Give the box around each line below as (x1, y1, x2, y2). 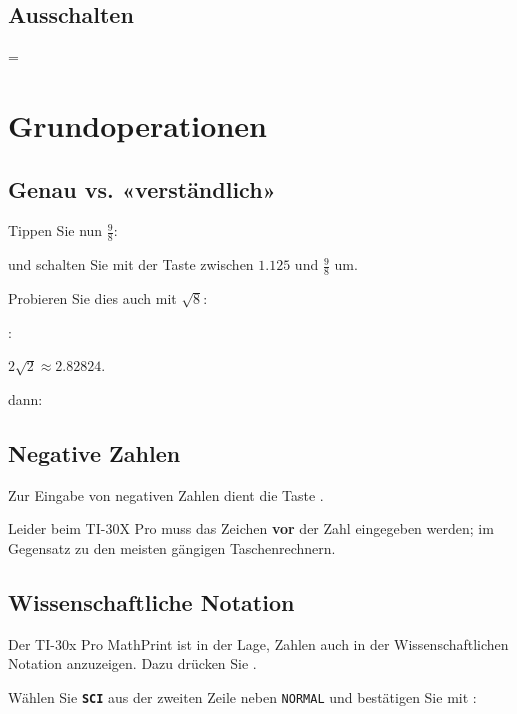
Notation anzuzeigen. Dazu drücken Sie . (8, 653, 257, 674)
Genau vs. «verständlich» (8, 173, 277, 204)
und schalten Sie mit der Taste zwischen (8, 254, 254, 275)
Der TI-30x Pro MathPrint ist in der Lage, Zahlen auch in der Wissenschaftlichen (8, 633, 509, 654)
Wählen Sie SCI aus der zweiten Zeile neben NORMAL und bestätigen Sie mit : (8, 686, 477, 707)
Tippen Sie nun (8, 220, 103, 241)
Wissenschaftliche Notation (8, 586, 295, 617)
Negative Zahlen (8, 437, 181, 468)
